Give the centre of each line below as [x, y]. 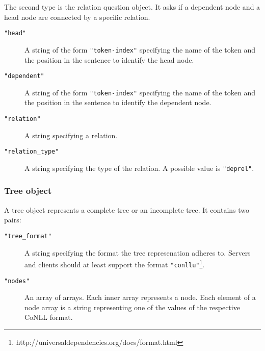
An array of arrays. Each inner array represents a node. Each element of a [140, 297]
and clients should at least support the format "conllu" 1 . [115, 264]
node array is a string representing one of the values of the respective [132, 307]
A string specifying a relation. [71, 135]
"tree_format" [28, 236]
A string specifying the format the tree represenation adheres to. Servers [138, 252]
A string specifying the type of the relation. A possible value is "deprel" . [139, 168]
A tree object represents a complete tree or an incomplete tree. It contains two [127, 209]
